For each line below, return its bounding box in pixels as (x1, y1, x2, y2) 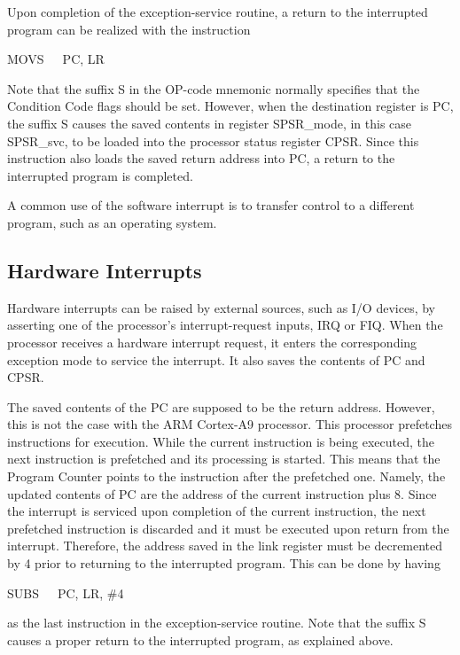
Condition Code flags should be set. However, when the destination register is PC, (7, 97, 454, 115)
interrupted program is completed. (7, 166, 193, 184)
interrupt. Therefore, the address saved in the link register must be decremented (7, 536, 443, 555)
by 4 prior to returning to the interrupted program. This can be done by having (7, 554, 441, 573)
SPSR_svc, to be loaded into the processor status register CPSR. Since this (7, 131, 419, 150)
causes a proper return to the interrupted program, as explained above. (7, 630, 394, 649)
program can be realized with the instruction (7, 19, 251, 38)
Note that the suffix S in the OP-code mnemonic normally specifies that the (7, 79, 420, 97)
